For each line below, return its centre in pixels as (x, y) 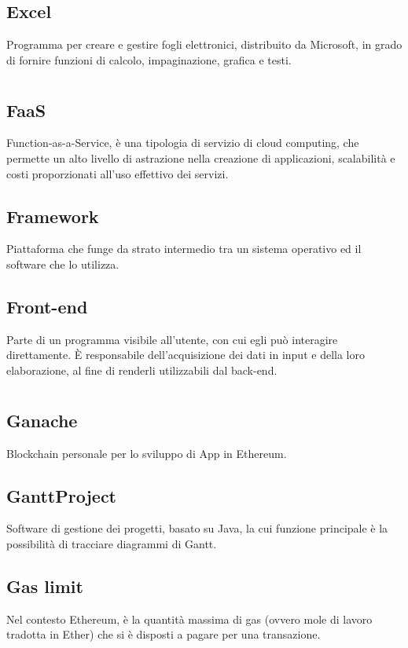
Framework (53, 216)
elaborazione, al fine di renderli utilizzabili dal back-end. (142, 370)
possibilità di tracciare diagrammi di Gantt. (112, 543)
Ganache (42, 420)
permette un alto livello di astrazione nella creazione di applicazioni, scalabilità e (201, 157)
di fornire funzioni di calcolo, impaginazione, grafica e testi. (149, 59)
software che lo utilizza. (63, 264)
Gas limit (45, 586)
